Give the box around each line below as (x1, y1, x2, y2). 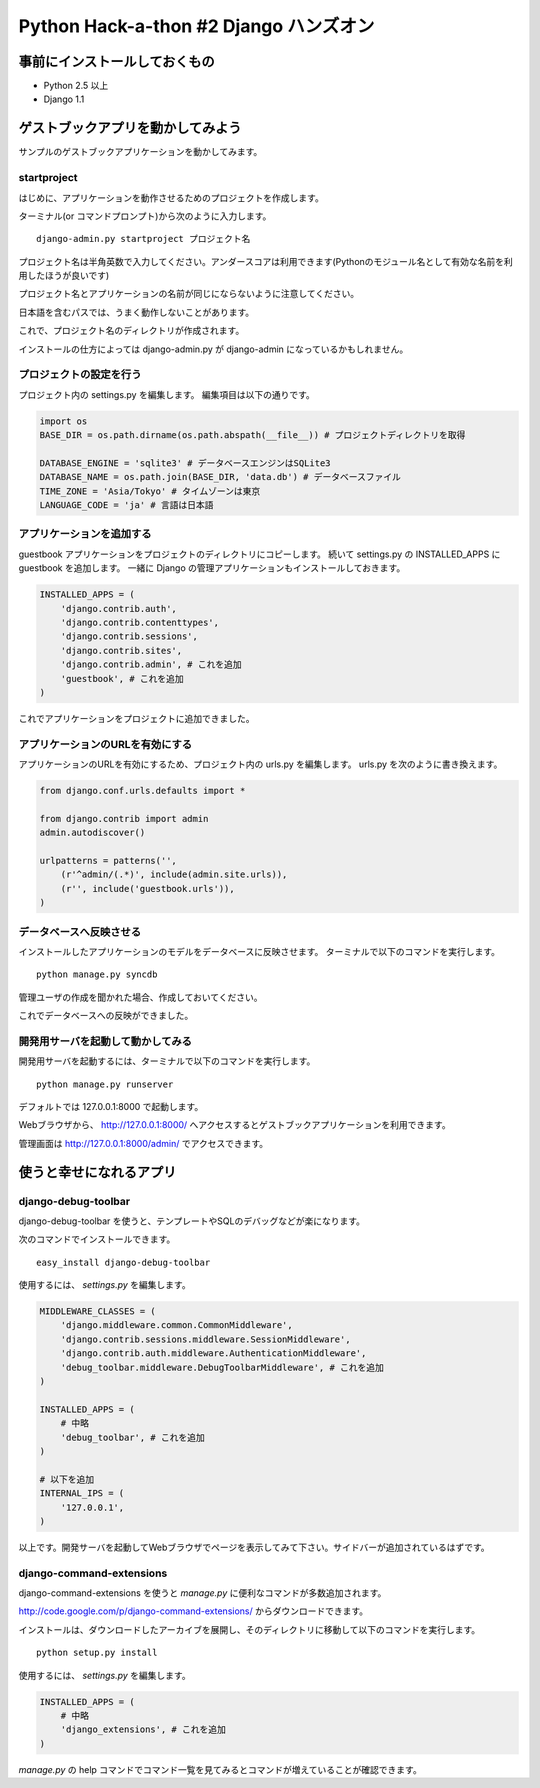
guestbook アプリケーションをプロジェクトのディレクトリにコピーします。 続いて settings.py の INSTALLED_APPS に (18, 548, 501, 560)
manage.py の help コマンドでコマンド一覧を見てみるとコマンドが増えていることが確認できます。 (18, 1763, 422, 1775)
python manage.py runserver (36, 1078, 174, 1090)
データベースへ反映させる (18, 925, 142, 939)
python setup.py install (36, 1647, 158, 1659)
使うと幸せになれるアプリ (18, 1163, 177, 1180)
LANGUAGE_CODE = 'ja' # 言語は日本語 (39, 500, 214, 511)
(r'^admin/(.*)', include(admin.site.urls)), (60, 869, 288, 880)
